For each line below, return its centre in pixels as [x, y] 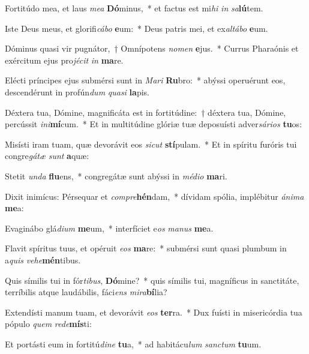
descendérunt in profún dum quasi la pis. [77, 91]
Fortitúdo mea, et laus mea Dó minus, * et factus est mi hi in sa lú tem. [134, 8]
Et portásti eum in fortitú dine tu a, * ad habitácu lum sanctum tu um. [133, 343]
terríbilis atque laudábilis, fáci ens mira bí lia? [86, 292]
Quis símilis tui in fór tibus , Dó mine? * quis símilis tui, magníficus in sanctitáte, [152, 280]
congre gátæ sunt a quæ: [47, 156]
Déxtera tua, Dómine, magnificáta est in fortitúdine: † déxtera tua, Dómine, [145, 112]
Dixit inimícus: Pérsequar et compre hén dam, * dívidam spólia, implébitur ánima [154, 196]
